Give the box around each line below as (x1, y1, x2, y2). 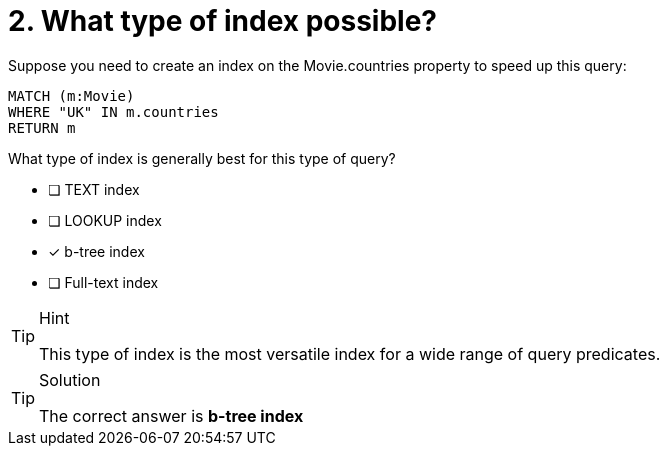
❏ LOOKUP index (48, 211, 162, 229)
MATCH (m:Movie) (8, 87, 135, 104)
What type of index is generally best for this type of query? (8, 149, 396, 167)
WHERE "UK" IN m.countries (8, 103, 219, 120)
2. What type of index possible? (8, 4, 438, 38)
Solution (39, 369, 101, 390)
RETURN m (8, 119, 76, 136)
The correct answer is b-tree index (39, 405, 304, 426)
